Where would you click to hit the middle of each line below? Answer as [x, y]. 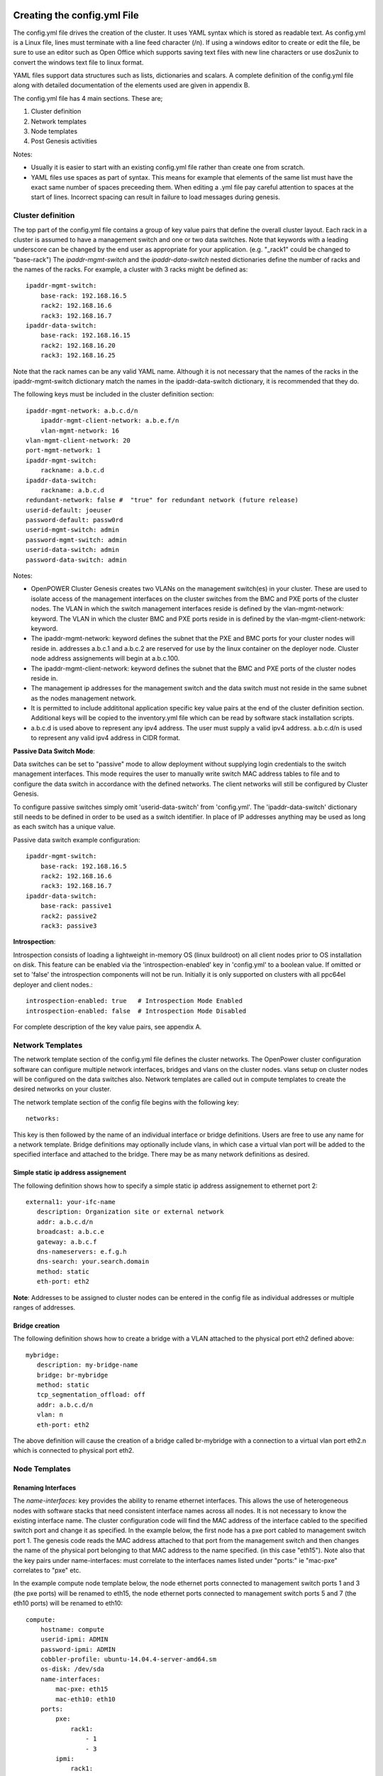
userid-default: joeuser [69, 510]
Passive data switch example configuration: [77, 840]
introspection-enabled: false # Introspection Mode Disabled [136, 1011]
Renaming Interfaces [45, 1488]
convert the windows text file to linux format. [78, 62]
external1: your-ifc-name [71, 1202]
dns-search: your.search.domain [93, 1262]
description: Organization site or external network [130, 1212]
